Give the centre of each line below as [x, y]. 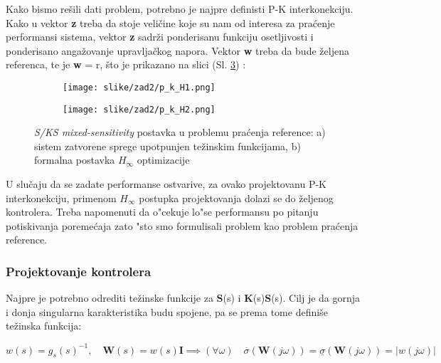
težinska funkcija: [44, 326]
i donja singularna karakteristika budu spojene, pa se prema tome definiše [167, 311]
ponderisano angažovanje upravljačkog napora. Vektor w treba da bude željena [177, 50]
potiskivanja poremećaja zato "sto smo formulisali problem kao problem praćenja [182, 225]
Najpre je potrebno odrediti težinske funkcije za [110, 298]
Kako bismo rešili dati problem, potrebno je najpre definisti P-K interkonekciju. [180, 9]
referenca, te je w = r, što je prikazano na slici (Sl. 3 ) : [126, 64]
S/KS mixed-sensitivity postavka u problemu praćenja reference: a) [180, 132]
